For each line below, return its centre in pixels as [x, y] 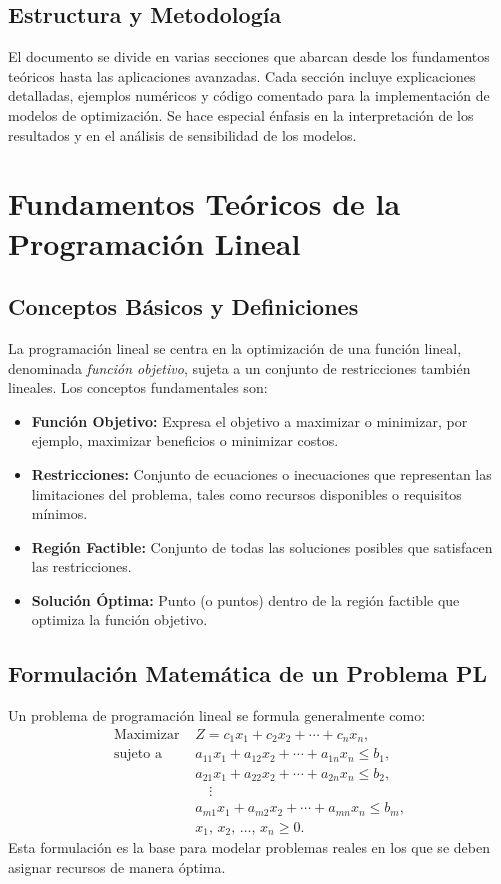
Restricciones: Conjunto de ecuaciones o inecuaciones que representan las [261, 473]
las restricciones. [81, 566]
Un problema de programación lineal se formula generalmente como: [217, 715]
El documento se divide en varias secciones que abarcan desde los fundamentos [249, 56]
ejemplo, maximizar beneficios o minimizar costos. [185, 440]
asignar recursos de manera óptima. [117, 866]
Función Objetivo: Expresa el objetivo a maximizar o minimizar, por [249, 420]
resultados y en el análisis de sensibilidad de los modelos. [182, 134]
